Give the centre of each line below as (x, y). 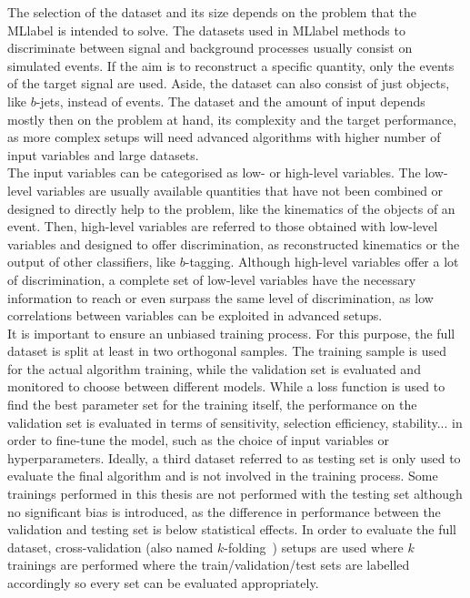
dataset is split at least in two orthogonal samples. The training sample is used (227, 351)
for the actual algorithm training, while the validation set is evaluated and (214, 368)
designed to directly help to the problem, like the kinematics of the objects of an (231, 208)
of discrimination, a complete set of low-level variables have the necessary (212, 279)
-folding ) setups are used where (314, 547)
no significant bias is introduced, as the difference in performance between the (224, 511)
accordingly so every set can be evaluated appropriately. (163, 583)
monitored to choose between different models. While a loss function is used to (226, 386)
